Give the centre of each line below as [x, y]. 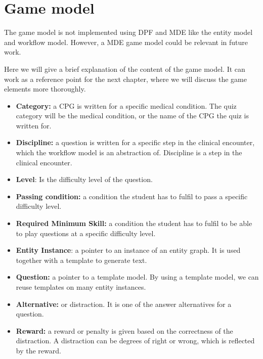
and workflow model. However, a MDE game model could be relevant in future [126, 42]
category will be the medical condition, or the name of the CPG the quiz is [132, 116]
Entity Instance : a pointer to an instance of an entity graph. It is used [128, 250]
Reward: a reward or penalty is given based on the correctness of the [124, 330]
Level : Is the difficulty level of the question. [84, 179]
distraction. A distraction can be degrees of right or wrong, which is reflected [135, 341]
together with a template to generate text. [81, 260]
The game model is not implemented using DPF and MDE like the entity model [128, 32]
